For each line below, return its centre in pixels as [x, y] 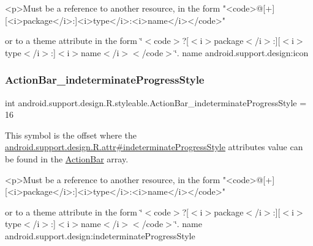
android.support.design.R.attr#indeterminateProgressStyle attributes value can [154, 147]
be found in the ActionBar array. [67, 158]
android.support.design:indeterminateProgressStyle [100, 235]
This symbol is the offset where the [71, 135]
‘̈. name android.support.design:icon [241, 52]
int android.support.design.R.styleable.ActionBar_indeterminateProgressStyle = [156, 102]
